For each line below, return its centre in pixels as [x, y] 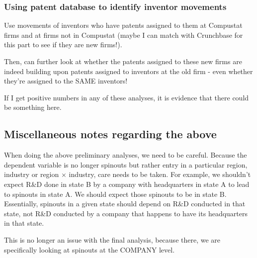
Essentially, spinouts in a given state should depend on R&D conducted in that [125, 204]
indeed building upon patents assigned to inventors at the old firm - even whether [128, 71]
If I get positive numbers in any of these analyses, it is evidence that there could [127, 97]
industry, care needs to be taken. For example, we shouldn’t [160, 174]
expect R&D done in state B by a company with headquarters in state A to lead [127, 184]
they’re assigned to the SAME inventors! [66, 81]
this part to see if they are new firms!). [63, 44]
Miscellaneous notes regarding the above [110, 134]
